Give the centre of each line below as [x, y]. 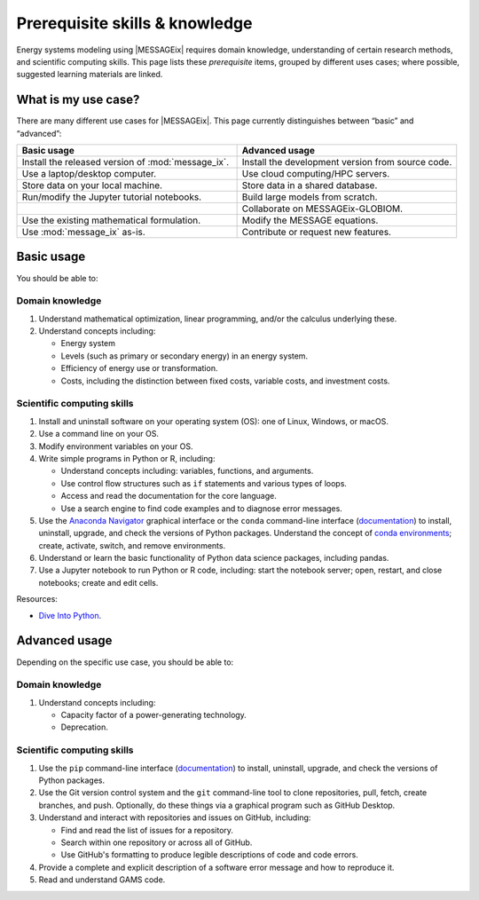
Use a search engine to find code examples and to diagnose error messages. [202, 508]
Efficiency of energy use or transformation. [139, 368]
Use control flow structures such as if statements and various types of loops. [204, 483]
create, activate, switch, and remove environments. [132, 545]
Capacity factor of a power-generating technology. [154, 715]
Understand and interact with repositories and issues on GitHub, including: [175, 817]
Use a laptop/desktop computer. [89, 174]
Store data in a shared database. [310, 186]
